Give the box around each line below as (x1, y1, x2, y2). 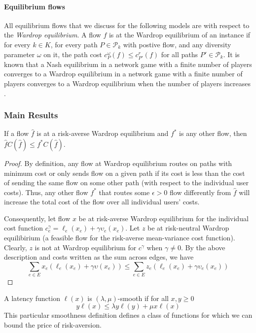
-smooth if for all (117, 293, 169, 303)
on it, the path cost (43, 49, 102, 59)
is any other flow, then (179, 128, 247, 138)
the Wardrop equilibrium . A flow (4, 30, 101, 40)
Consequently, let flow (4, 213, 71, 223)
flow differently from (170, 187, 231, 197)
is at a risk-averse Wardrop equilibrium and (37, 128, 169, 138)
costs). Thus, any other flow (4, 187, 88, 197)
